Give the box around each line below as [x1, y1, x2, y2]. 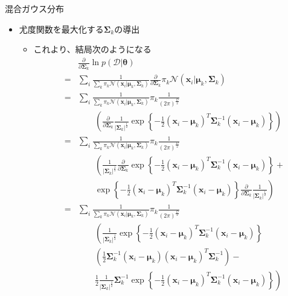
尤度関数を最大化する [19, 22, 104, 35]
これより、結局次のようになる [33, 43, 152, 55]
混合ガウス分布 [5, 2, 64, 14]
